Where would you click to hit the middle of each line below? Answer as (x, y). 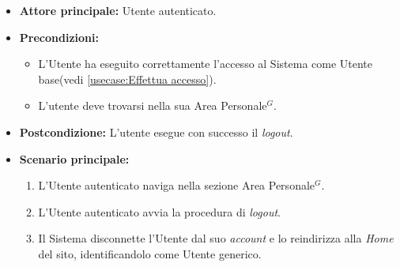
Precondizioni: (59, 37)
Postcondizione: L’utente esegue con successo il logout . (156, 132)
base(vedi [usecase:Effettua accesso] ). (127, 79)
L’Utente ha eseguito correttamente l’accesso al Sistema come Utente (206, 64)
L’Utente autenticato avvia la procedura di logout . (159, 211)
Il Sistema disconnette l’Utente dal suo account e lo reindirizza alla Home (216, 238)
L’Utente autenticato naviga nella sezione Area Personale (177, 185)
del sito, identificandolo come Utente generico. (150, 253)
